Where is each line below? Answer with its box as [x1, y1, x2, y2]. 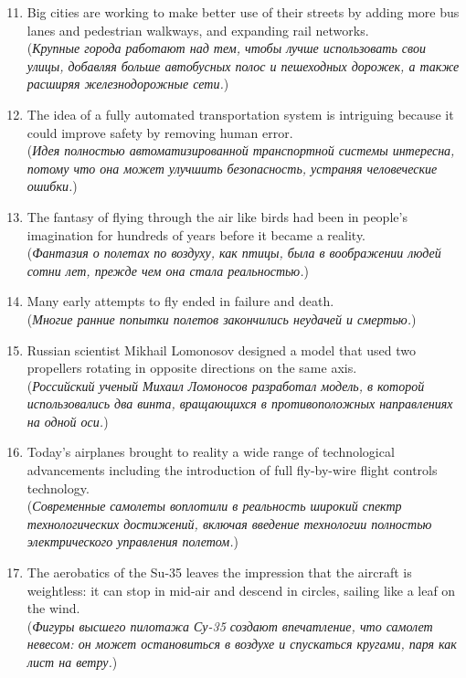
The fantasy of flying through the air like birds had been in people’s [26, 207, 408, 226]
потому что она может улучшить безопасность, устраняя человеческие [26, 158, 438, 177]
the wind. [26, 599, 80, 618]
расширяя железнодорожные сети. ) [26, 74, 229, 93]
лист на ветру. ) [26, 652, 118, 671]
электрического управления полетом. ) [26, 532, 238, 551]
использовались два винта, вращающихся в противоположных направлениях [26, 394, 453, 413]
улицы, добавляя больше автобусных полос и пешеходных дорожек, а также [26, 56, 460, 75]
